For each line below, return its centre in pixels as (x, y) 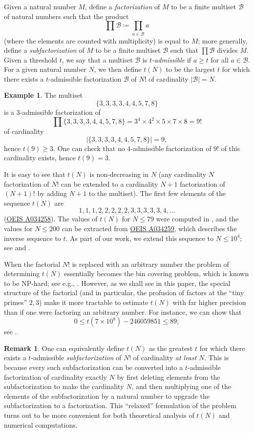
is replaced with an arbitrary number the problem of (150, 264)
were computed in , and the (197, 219)
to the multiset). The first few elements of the (157, 193)
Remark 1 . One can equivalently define (64, 348)
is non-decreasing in (119, 174)
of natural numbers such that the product (66, 16)
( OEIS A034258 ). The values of (51, 219)
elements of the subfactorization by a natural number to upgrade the (107, 396)
